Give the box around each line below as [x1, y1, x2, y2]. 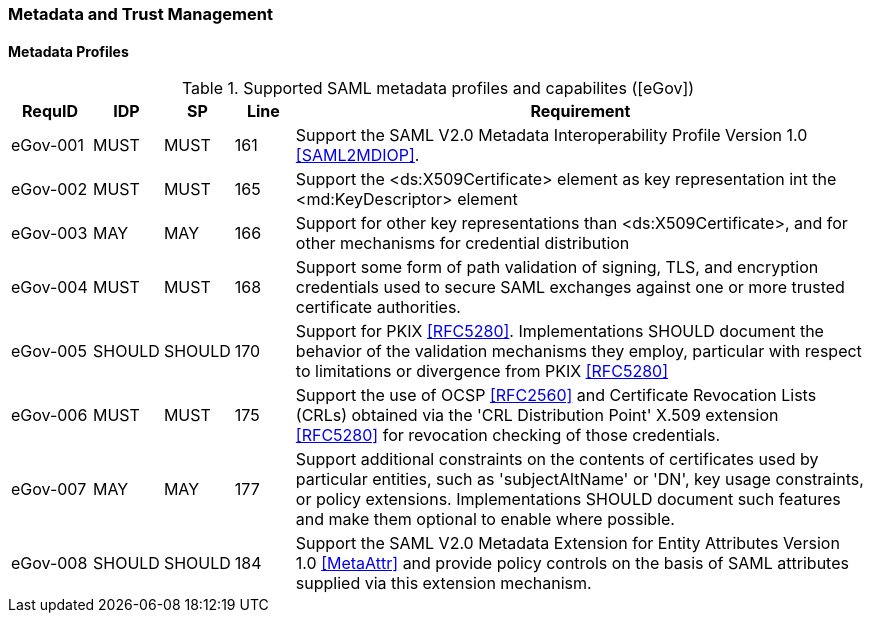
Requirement [530, 101, 631, 122]
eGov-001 [11, 135, 84, 156]
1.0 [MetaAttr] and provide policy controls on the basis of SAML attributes [295, 553, 849, 574]
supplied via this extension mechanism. [295, 573, 592, 594]
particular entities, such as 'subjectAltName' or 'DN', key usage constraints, [295, 469, 864, 490]
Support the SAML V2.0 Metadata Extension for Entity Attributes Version [295, 533, 840, 554]
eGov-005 [11, 341, 87, 362]
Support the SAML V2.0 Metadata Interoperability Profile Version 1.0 [295, 125, 808, 146]
